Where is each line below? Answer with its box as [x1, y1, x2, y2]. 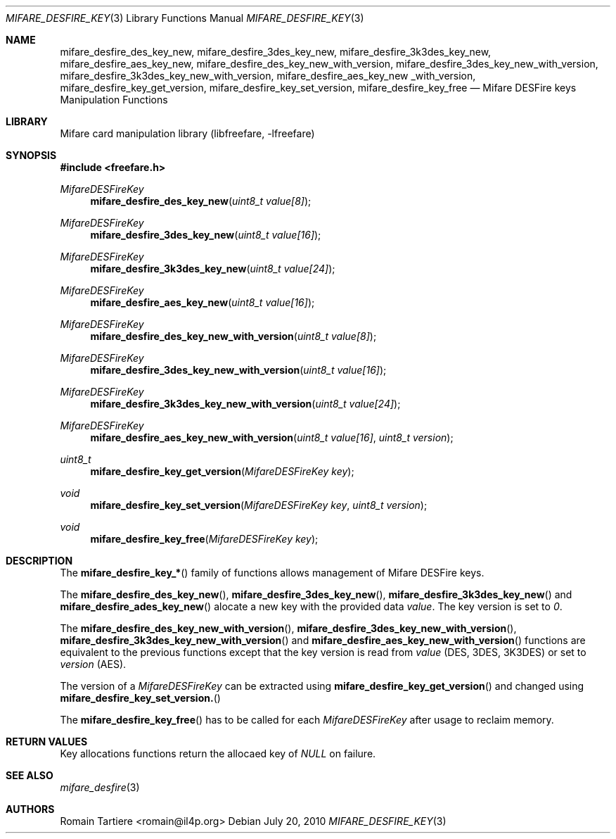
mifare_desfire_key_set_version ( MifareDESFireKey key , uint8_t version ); [90, 499, 428, 511]
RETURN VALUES [6, 736, 88, 747]
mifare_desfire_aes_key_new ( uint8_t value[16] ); [90, 296, 315, 308]
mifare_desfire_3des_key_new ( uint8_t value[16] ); [90, 229, 321, 241]
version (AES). [60, 658, 127, 670]
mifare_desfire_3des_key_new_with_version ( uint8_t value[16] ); [90, 364, 387, 376]
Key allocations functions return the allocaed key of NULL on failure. [60, 747, 376, 759]
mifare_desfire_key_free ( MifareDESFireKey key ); [90, 533, 319, 545]
